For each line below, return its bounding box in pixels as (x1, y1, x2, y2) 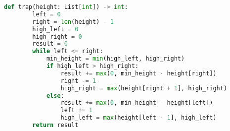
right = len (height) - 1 (32, 18, 114, 25)
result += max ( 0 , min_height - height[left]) (60, 99, 213, 107)
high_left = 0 (32, 25, 79, 33)
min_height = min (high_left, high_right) (46, 55, 185, 63)
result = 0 (32, 40, 68, 48)
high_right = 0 (32, 33, 82, 40)
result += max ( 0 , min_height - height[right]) (60, 69, 217, 77)
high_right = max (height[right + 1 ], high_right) (60, 84, 228, 92)
